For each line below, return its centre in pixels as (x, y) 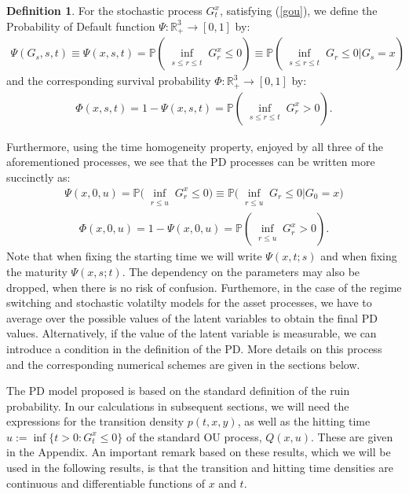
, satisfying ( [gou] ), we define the (298, 10)
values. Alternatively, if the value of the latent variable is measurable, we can (192, 333)
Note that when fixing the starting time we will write (134, 256)
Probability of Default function (81, 26)
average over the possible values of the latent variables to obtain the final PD (192, 317)
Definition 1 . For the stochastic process (104, 10)
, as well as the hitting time (304, 421)
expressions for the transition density (95, 421)
